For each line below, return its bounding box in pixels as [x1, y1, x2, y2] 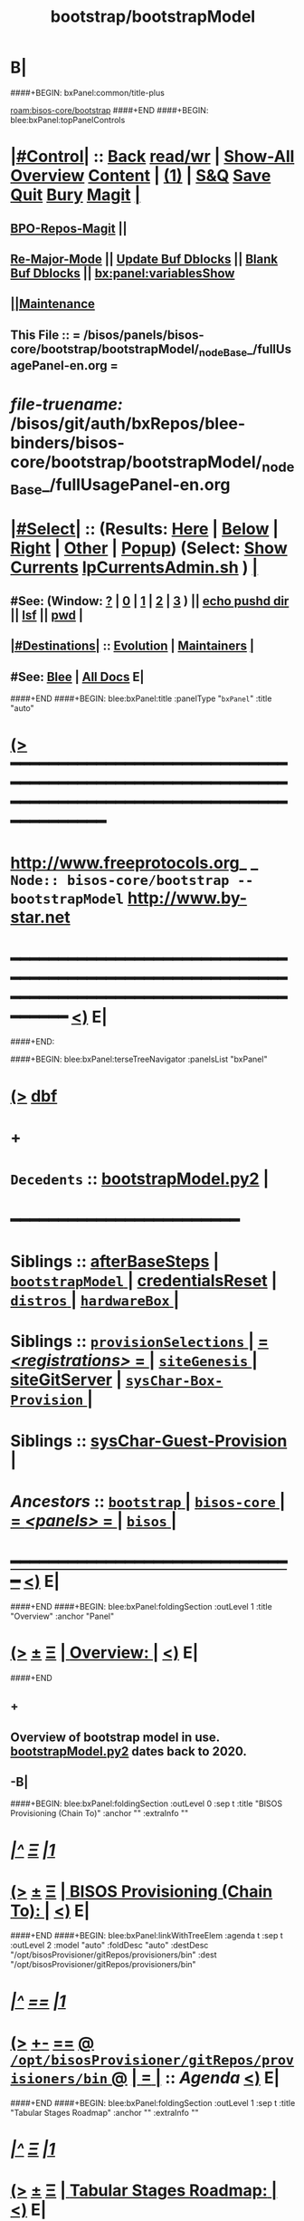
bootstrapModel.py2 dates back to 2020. [10, 1744, 248, 1759]
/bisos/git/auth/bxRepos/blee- [10, 414, 246, 434]
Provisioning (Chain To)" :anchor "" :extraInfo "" [10, 1808, 189, 1819]
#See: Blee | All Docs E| [10, 668, 145, 685]
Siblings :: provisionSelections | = [10, 1332, 270, 1351]
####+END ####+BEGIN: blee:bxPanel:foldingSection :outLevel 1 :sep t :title [10, 2097, 296, 2108]
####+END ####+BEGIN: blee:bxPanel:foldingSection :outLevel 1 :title [10, 1601, 272, 1611]
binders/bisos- [10, 433, 125, 454]
